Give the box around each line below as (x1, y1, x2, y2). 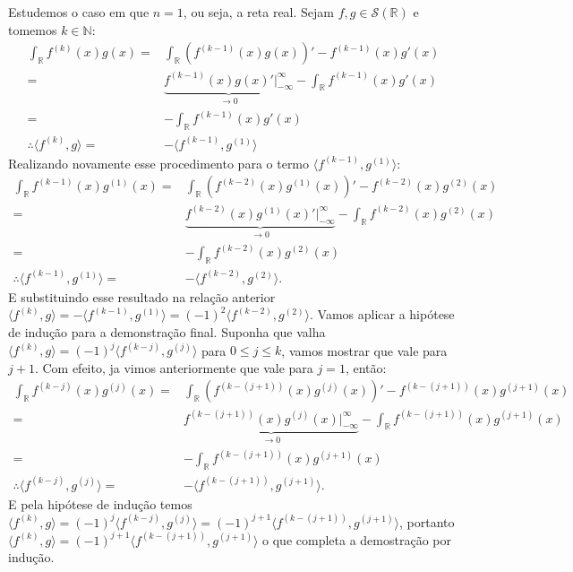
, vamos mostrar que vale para (281, 341, 448, 359)
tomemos (8, 20, 57, 39)
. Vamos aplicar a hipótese (310, 305, 455, 324)
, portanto (399, 512, 455, 531)
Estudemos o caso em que (8, 3, 150, 21)
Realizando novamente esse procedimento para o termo (8, 153, 310, 172)
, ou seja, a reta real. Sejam (183, 3, 334, 21)
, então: (345, 358, 387, 377)
